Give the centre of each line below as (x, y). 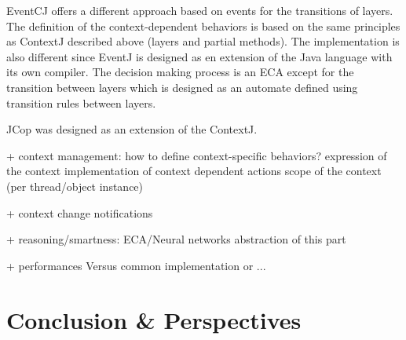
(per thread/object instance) (75, 186)
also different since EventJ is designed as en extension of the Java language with (199, 56)
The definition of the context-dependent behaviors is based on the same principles (203, 26)
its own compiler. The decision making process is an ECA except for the (180, 72)
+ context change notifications (80, 212)
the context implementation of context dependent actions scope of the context (194, 171)
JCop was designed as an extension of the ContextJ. (132, 129)
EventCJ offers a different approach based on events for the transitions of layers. (200, 10)
